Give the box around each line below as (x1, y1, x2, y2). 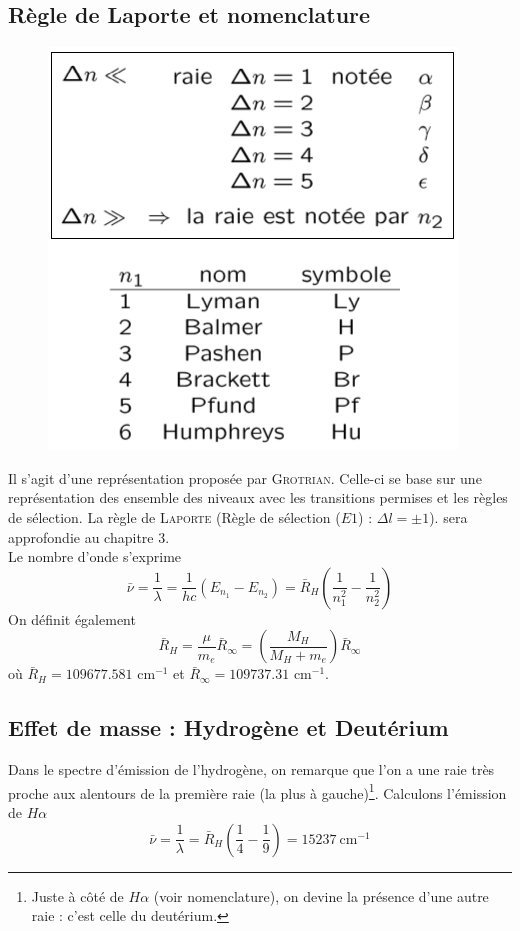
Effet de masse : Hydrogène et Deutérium (8, 712, 449, 743)
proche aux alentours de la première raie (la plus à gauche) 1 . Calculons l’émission (8, 779, 507, 803)
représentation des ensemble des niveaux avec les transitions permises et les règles (8, 487, 508, 508)
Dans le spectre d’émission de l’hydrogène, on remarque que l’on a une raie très (8, 759, 495, 780)
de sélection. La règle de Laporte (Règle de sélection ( (8, 506, 341, 527)
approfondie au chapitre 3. (8, 526, 170, 547)
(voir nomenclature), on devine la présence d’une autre (153, 885, 489, 906)
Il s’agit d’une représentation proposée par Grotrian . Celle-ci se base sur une (8, 467, 482, 488)
